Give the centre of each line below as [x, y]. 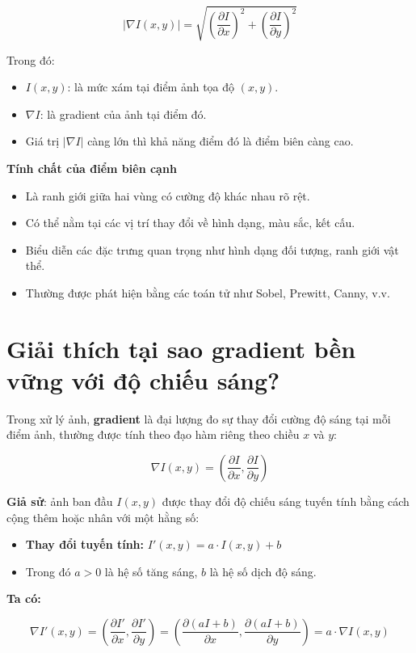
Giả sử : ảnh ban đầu [60, 501]
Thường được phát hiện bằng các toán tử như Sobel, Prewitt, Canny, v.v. [208, 292]
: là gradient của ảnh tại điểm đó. [123, 114]
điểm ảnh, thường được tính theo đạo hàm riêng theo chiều [153, 434]
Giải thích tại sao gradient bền [181, 348]
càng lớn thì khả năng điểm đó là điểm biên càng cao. [221, 141]
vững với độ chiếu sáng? [143, 379]
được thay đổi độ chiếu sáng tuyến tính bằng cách [286, 501]
